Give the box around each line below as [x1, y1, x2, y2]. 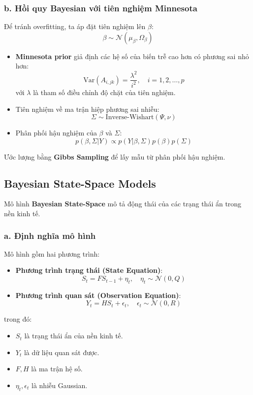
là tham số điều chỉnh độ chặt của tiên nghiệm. [33, 87, 176, 97]
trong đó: [4, 314, 32, 324]
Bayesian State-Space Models [4, 175, 156, 191]
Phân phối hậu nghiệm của [15, 128, 97, 138]
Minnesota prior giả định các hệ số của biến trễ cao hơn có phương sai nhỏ [15, 51, 249, 61]
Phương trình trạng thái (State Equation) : [15, 265, 163, 275]
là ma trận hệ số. [31, 363, 83, 374]
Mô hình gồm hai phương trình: [4, 248, 100, 259]
